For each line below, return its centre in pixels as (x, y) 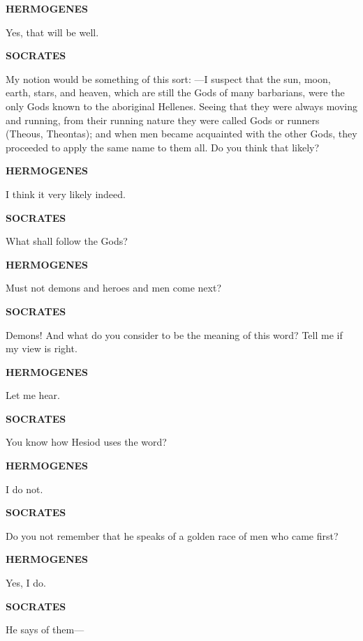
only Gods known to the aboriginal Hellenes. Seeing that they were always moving (182, 106)
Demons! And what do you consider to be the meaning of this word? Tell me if (174, 334)
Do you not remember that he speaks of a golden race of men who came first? (172, 535)
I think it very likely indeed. (66, 194)
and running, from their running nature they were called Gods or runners (163, 120)
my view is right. (42, 348)
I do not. (24, 489)
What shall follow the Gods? (67, 241)
